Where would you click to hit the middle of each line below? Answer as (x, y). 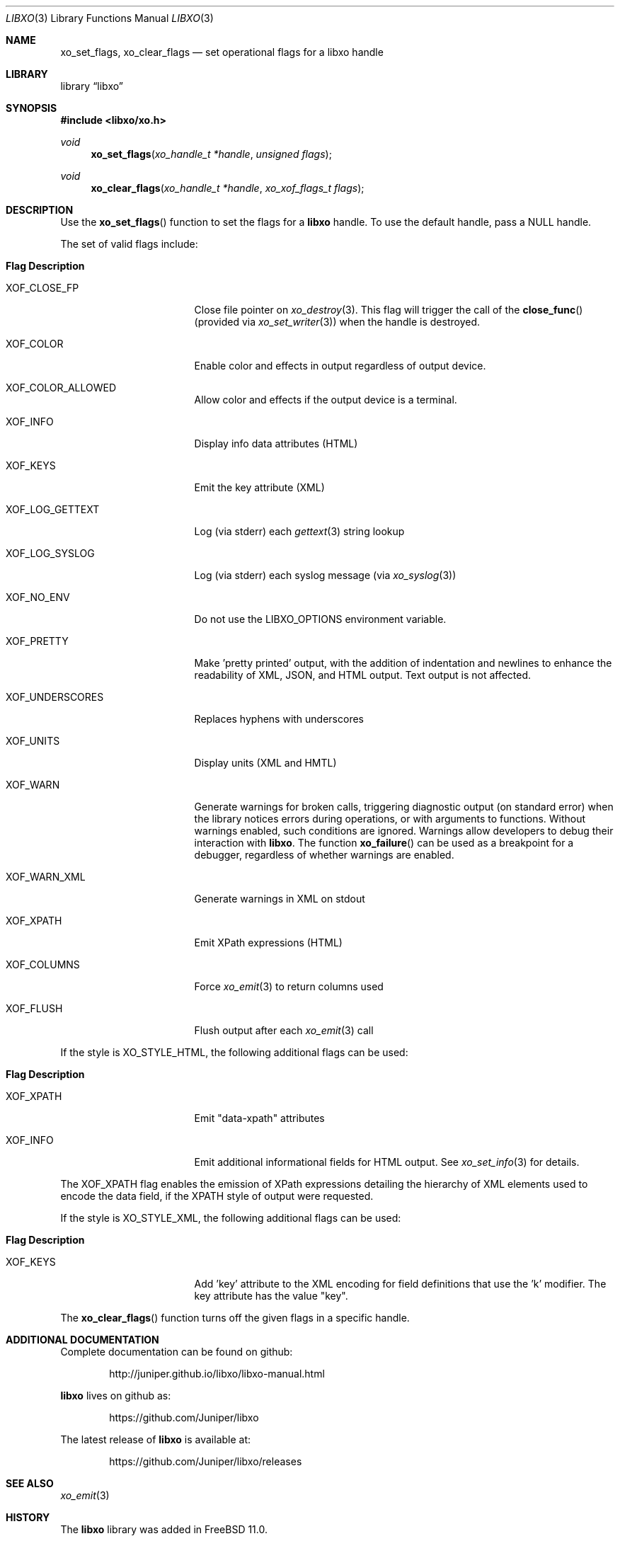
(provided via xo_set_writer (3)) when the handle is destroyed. (337, 322)
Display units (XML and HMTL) (265, 763)
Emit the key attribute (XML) (259, 487)
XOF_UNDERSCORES (55, 697)
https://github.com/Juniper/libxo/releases (206, 1461)
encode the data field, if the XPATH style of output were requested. (217, 1196)
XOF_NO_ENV (38, 597)
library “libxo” (92, 86)
